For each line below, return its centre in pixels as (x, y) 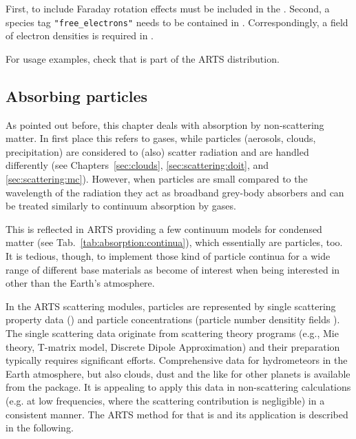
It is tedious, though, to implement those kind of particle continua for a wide (168, 255)
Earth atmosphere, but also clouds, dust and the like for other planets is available (178, 373)
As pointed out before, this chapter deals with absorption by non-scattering (165, 124)
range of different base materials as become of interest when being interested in (173, 269)
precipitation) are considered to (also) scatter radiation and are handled (157, 151)
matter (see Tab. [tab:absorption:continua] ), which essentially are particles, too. (174, 242)
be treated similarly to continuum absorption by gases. (121, 206)
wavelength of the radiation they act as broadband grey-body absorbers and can (175, 192)
